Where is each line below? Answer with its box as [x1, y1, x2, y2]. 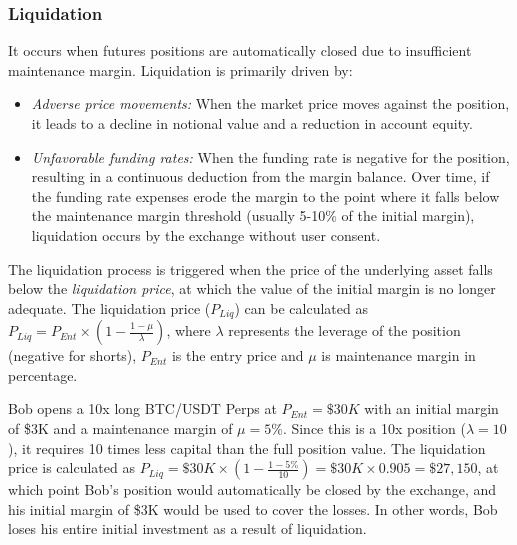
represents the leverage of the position [228, 320, 461, 341]
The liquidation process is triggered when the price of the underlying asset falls [8, 258, 493, 279]
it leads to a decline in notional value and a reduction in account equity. [31, 113, 473, 133]
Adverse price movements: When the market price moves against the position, [31, 93, 510, 114]
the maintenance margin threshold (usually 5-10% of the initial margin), [31, 205, 475, 226]
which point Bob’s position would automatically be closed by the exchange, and [8, 479, 497, 500]
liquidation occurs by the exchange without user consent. [31, 224, 381, 245]
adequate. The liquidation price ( [8, 297, 211, 318]
